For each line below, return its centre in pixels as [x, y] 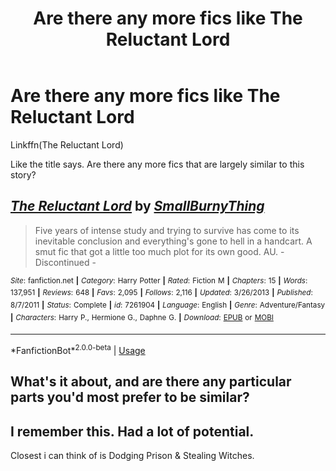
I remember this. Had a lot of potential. [132, 431]
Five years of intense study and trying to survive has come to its [167, 230]
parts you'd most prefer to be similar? [130, 397]
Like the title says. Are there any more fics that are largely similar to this [157, 164]
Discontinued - [65, 262]
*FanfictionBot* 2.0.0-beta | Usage [78, 350]
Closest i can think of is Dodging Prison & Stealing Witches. [132, 456]
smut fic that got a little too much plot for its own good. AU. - [159, 251]
